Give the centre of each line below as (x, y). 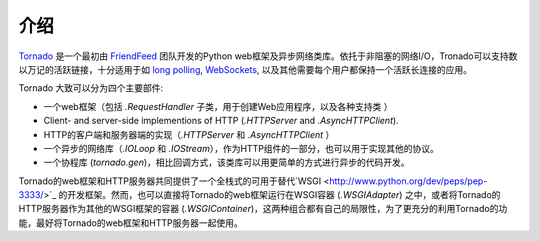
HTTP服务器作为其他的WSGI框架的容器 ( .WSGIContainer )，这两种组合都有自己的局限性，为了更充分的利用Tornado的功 (263, 209)
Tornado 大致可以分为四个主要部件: (91, 88)
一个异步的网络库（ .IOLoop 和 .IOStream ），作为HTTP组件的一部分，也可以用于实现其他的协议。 (241, 148)
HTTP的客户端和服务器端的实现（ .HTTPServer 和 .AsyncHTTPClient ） (189, 134)
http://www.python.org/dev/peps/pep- (408, 181)
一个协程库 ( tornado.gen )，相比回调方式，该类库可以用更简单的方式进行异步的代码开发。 (226, 162)
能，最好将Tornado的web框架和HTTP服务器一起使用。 (131, 222)
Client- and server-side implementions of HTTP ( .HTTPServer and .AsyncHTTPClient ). (221, 121)
